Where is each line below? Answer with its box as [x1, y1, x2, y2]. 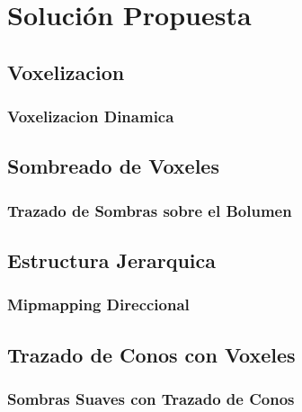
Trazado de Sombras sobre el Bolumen [7, 199, 292, 221]
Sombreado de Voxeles [7, 152, 219, 180]
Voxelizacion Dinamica [7, 105, 174, 128]
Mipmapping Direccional [7, 293, 190, 316]
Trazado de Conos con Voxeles [7, 340, 296, 368]
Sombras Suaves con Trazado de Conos [7, 387, 295, 409]
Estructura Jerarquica [7, 246, 216, 274]
